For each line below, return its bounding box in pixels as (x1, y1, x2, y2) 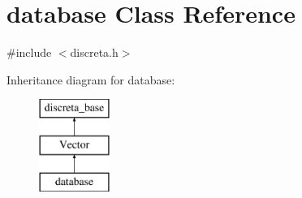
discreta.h (70, 44, 119, 61)
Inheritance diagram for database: (6, 71, 175, 88)
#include (6, 44, 52, 61)
